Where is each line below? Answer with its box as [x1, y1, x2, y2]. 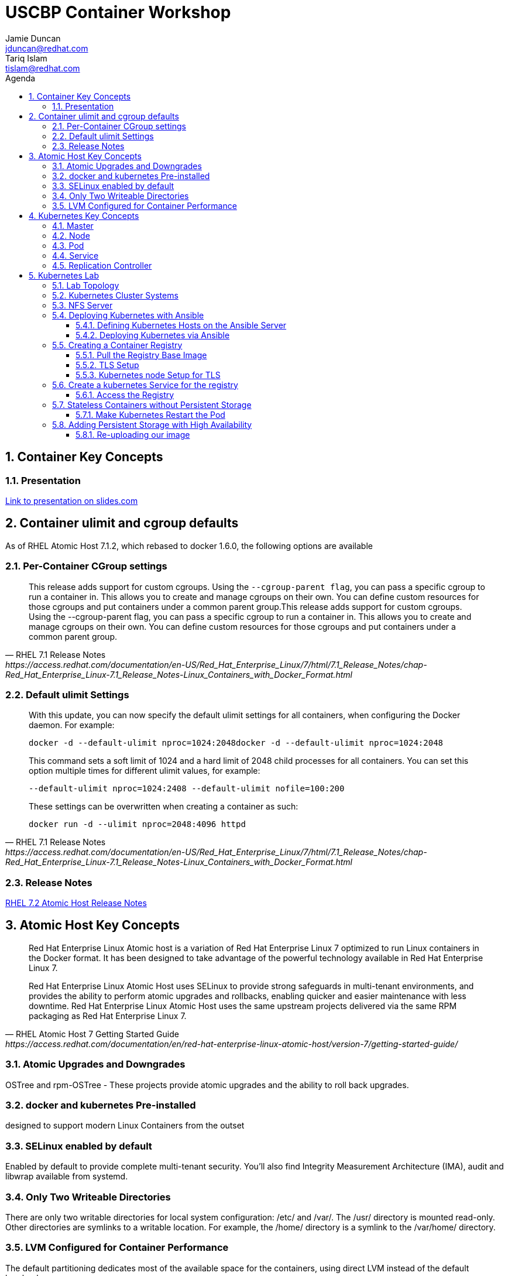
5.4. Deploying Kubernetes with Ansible [52, 310, 204, 320]
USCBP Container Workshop [5, 2, 231, 22]
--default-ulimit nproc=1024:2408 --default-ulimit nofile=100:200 [29, 784, 345, 794]
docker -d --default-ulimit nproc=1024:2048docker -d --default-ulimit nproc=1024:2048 [29, 738, 444, 748]
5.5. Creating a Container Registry [52, 339, 183, 350]
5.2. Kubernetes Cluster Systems [52, 290, 179, 300]
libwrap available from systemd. [5, 1171, 128, 1182]
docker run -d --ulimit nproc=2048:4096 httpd [29, 819, 246, 829]
